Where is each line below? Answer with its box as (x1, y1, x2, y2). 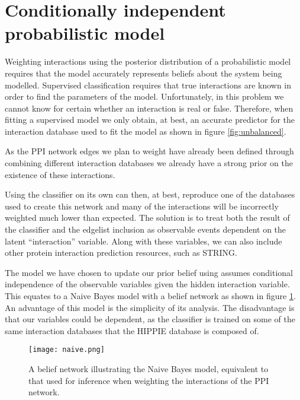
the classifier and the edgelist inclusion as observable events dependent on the (5, 223, 286, 236)
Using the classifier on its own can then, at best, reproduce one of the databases (5, 188, 295, 201)
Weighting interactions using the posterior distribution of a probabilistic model (5, 55, 291, 68)
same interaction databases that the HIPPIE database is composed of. (5, 324, 259, 336)
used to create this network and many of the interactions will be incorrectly (5, 199, 279, 212)
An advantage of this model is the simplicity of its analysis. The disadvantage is (5, 301, 295, 313)
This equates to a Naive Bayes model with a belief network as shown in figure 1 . (5, 290, 296, 301)
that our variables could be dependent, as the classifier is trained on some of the (5, 313, 295, 325)
